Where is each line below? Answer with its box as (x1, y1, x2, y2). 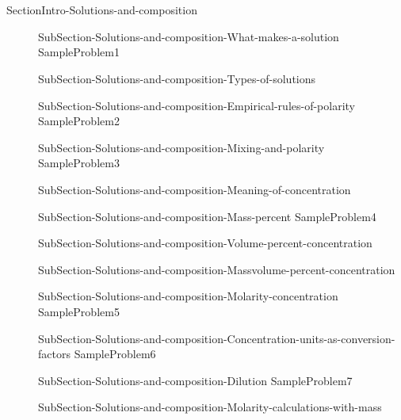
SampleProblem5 (38, 303, 120, 319)
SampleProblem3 (38, 155, 120, 171)
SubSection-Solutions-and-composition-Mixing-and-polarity (38, 139, 325, 155)
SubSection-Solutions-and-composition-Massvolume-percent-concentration (38, 261, 395, 277)
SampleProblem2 (38, 113, 120, 129)
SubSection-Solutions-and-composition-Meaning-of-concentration (38, 181, 351, 197)
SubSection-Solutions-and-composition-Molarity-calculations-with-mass (38, 399, 382, 415)
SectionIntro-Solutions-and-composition (6, 2, 197, 18)
